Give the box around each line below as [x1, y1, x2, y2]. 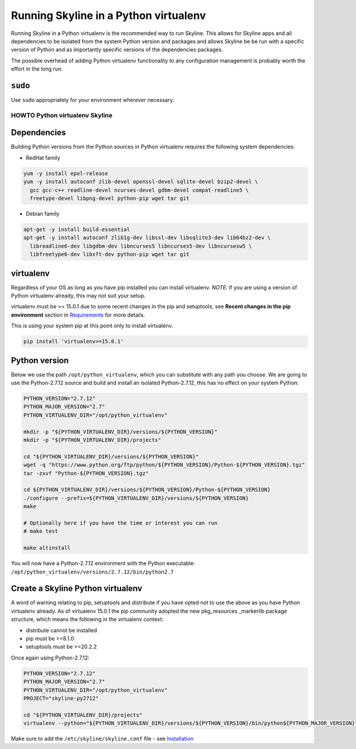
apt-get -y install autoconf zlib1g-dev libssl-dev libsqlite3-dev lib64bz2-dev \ [23, 234, 271, 241]
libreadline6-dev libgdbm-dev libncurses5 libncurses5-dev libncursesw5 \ [30, 243, 252, 249]
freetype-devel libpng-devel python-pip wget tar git [30, 195, 190, 202]
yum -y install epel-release [23, 170, 109, 177]
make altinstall [23, 544, 71, 552]
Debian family [26, 211, 60, 218]
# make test [23, 528, 59, 535]
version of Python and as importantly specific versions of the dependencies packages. [11, 46, 224, 53]
